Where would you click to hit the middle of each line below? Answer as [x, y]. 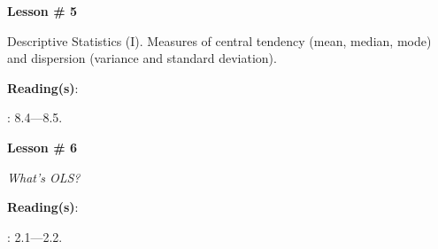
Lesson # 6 [42, 147]
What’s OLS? [44, 177]
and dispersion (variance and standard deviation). [142, 58]
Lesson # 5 [42, 11]
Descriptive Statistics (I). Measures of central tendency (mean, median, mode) [219, 40]
